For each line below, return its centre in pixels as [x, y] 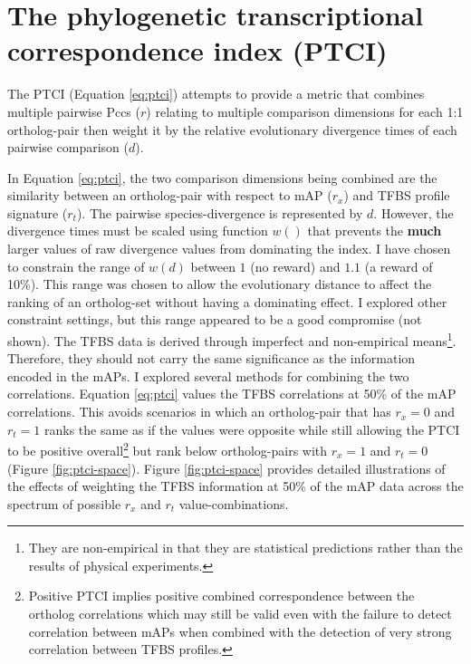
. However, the [413, 212]
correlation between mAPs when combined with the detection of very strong [240, 631]
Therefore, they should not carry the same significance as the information [211, 358]
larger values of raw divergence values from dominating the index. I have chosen [229, 249]
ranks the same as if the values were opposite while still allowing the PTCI [252, 429]
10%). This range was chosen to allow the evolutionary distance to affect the [220, 284]
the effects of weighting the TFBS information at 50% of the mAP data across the [235, 486]
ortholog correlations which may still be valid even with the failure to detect [240, 614]
